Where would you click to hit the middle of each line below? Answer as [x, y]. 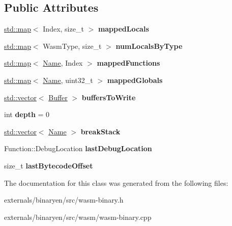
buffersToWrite [109, 97]
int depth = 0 [27, 114]
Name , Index [63, 63]
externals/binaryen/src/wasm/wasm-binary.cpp [78, 217]
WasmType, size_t [72, 46]
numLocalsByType [149, 46]
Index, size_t [63, 29]
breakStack [100, 131]
